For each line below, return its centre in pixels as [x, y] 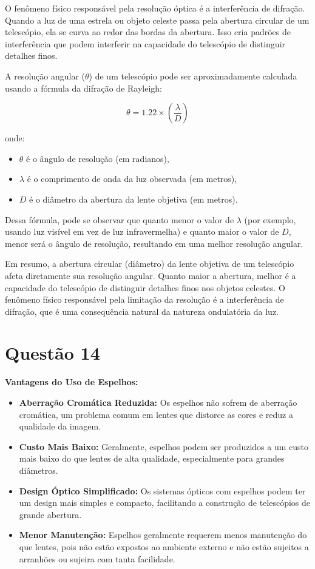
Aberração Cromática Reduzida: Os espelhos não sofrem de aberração [158, 402]
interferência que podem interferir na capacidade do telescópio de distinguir [145, 43]
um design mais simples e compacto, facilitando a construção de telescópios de [165, 503]
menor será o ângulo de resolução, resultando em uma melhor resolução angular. [154, 243]
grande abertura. [50, 514]
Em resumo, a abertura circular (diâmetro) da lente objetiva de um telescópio [150, 264]
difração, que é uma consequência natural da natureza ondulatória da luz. [142, 311]
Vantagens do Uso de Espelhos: [72, 382]
